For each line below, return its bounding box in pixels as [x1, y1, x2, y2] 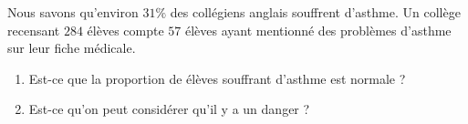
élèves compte [87, 20, 164, 39]
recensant [7, 20, 60, 39]
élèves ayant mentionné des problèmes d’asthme [184, 20, 452, 39]
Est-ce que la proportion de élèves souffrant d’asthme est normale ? [28, 68, 406, 88]
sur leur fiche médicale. [7, 38, 136, 57]
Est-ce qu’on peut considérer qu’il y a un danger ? [28, 99, 310, 119]
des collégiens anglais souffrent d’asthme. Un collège [170, 3, 461, 21]
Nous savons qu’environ [7, 3, 139, 21]
